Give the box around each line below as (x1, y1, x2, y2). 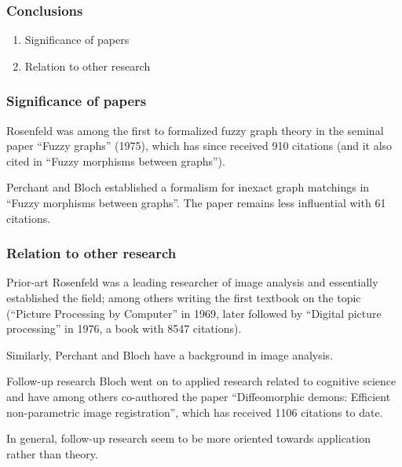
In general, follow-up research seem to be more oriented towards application (6, 430, 371, 447)
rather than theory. (6, 445, 98, 462)
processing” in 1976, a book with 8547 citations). (6, 320, 242, 337)
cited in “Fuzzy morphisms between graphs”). (6, 152, 225, 169)
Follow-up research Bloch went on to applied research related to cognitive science (6, 373, 397, 389)
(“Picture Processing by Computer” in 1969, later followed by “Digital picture (6, 305, 382, 321)
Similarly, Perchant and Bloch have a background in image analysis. (6, 346, 334, 363)
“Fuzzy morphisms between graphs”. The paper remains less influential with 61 (6, 195, 386, 210)
